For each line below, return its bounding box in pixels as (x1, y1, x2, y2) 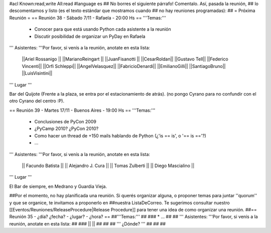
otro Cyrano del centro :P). (9, 98, 65, 104)
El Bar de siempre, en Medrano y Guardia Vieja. (9, 183, 107, 189)
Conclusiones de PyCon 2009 (34, 119, 96, 125)
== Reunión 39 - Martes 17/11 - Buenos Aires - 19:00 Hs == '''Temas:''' (9, 107, 156, 113)
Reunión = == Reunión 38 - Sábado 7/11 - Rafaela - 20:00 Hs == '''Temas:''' (9, 15, 166, 21)
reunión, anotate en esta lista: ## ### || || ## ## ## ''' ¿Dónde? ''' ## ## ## (9, 220, 166, 226)
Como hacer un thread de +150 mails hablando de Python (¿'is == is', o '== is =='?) (34, 132, 207, 138)
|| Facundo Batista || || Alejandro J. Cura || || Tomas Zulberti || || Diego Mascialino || (22, 163, 195, 169)
